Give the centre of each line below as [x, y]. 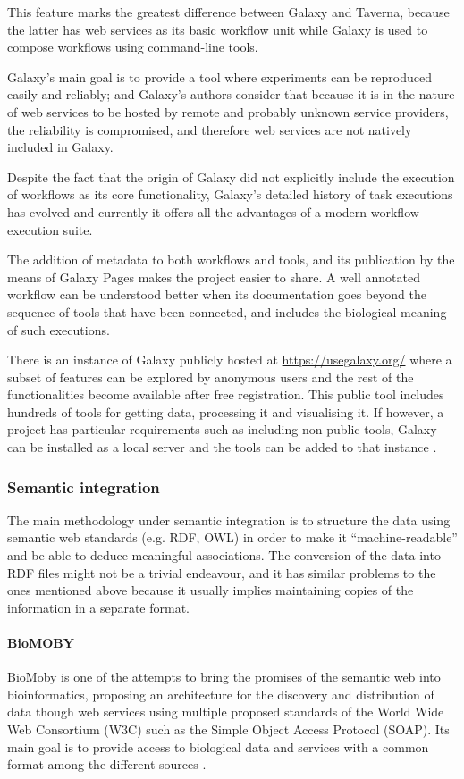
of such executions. [59, 329]
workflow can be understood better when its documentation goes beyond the [217, 294]
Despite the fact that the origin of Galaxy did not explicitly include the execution [231, 176]
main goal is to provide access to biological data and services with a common [218, 746]
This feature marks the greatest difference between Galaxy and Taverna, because [228, 12]
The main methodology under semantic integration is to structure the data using [229, 519]
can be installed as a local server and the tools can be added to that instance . [222, 447]
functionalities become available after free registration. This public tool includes [226, 394]
